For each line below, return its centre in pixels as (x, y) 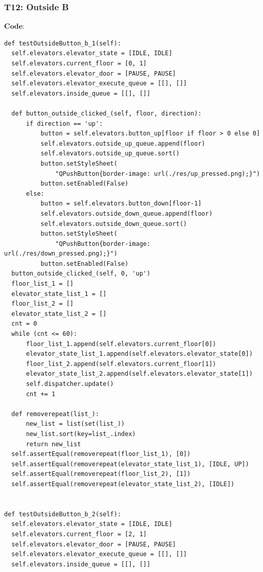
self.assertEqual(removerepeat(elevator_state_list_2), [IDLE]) (123, 484)
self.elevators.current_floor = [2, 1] (79, 534)
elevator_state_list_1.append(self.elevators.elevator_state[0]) (139, 354)
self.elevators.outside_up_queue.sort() (110, 154)
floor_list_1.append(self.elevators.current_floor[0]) (121, 344)
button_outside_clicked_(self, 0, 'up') (81, 274)
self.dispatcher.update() (70, 384)
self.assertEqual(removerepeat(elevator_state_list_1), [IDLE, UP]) (130, 464)
